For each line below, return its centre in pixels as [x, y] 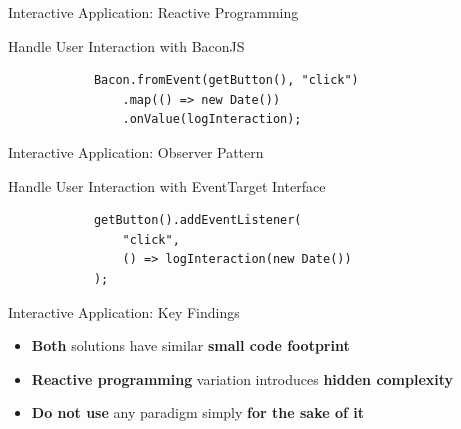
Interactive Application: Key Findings [124, 311]
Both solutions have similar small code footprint [190, 345]
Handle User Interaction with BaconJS [126, 45]
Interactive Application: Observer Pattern [136, 151]
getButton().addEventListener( [197, 220]
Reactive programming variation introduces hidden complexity [242, 378]
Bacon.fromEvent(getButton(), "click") [226, 80]
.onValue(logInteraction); [212, 119]
